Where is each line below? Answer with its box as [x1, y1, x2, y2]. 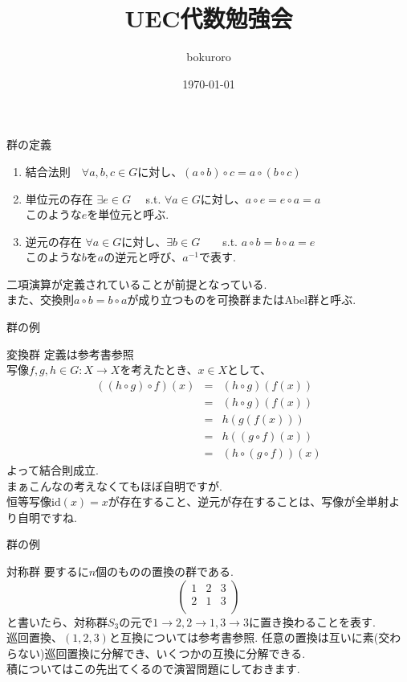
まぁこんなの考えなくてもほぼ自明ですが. [6, 477, 222, 494]
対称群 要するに [6, 562, 89, 579]
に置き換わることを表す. [248, 613, 376, 630]
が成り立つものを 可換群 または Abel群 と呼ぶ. [127, 291, 356, 308]
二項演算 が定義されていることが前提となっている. [6, 275, 267, 292]
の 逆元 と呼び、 [104, 249, 183, 265]
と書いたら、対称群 [6, 613, 108, 630]
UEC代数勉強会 [124, 2, 293, 35]
